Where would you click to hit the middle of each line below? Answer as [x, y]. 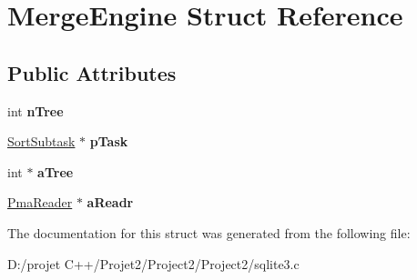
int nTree [36, 110]
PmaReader [40, 202]
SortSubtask [41, 141]
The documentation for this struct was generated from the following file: [209, 232]
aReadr [110, 202]
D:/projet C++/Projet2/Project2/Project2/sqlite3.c [153, 263]
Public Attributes [92, 72]
